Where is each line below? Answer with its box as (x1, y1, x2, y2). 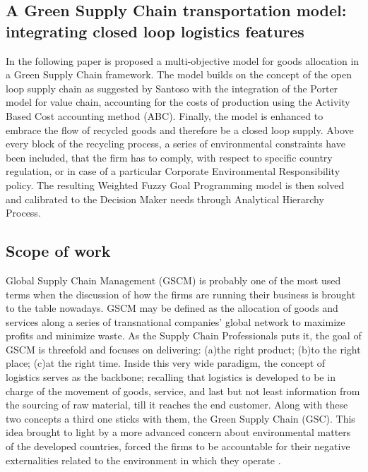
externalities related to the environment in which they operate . (6, 452, 281, 467)
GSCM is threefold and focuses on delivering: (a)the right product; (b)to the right (6, 341, 361, 356)
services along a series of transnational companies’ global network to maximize (6, 314, 345, 329)
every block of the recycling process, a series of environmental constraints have (6, 136, 345, 151)
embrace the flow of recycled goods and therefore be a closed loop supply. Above (6, 122, 354, 137)
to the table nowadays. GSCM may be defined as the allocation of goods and (6, 301, 338, 315)
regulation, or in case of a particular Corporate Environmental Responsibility (6, 164, 340, 178)
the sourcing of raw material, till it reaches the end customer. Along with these (6, 397, 348, 412)
